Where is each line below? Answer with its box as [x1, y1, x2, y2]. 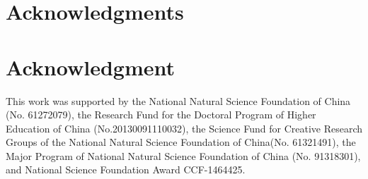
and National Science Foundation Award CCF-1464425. [6, 162, 246, 177]
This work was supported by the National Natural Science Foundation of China [6, 93, 351, 108]
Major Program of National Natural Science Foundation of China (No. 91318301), [6, 148, 361, 163]
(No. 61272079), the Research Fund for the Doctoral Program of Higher [6, 107, 316, 122]
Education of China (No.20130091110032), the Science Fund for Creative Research [6, 121, 363, 135]
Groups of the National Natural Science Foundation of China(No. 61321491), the [6, 135, 356, 149]
